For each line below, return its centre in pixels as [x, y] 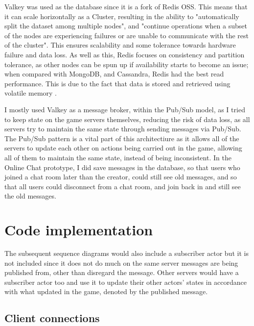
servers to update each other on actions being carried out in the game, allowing [123, 148]
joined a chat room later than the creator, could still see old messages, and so [121, 177]
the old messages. [30, 196]
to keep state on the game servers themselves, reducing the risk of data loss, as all [127, 119]
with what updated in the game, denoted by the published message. [106, 291]
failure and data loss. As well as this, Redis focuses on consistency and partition [125, 54]
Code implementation [79, 230]
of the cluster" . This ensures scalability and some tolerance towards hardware [120, 45]
